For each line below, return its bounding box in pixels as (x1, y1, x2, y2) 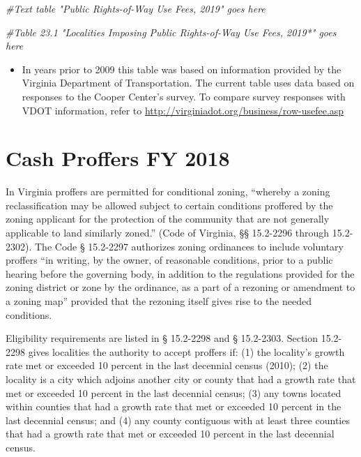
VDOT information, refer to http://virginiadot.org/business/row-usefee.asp (22, 103, 344, 117)
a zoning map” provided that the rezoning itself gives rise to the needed (6, 294, 312, 308)
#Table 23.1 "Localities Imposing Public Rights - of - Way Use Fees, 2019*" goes (6, 24, 337, 39)
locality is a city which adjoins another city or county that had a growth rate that (6, 372, 356, 386)
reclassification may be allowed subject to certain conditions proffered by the (6, 197, 333, 212)
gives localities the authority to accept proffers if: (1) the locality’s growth (28, 344, 345, 359)
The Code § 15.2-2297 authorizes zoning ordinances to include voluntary (34, 239, 344, 253)
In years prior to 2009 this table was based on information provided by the (22, 61, 341, 76)
